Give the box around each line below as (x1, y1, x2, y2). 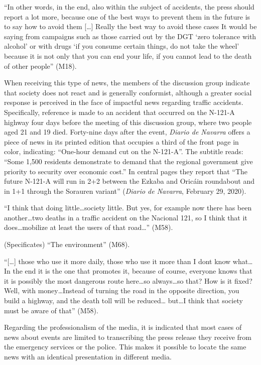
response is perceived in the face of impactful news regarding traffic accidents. (4, 97, 243, 107)
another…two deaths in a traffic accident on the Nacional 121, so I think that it (4, 212, 247, 222)
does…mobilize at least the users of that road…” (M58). (4, 222, 173, 232)
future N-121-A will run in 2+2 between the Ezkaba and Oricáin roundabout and (4, 176, 254, 186)
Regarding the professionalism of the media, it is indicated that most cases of (4, 322, 242, 332)
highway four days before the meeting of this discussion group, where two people (4, 116, 252, 127)
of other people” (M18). (4, 60, 77, 71)
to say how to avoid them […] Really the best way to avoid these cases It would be (4, 21, 257, 32)
